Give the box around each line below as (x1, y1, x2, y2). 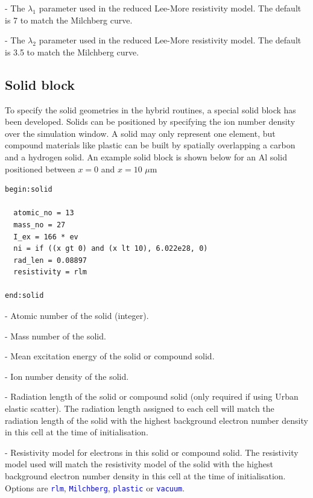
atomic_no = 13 (13, 209, 74, 218)
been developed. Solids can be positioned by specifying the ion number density (5, 115, 296, 128)
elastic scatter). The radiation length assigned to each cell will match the (5, 402, 274, 415)
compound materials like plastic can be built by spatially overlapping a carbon (5, 139, 296, 151)
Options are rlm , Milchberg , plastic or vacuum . (5, 481, 185, 494)
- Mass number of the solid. (5, 329, 106, 342)
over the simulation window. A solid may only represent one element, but (5, 127, 276, 139)
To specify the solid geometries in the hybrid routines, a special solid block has (5, 103, 296, 116)
